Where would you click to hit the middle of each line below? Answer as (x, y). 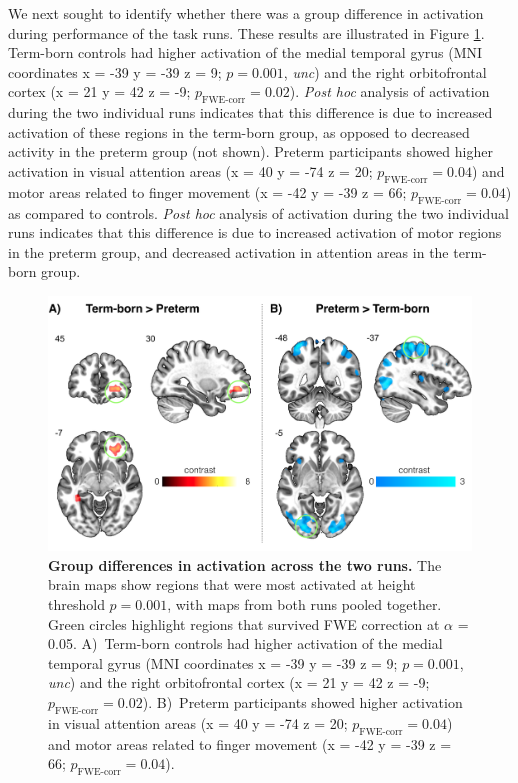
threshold (76, 604)
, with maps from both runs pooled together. (304, 604)
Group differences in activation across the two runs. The (245, 564)
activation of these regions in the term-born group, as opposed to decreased (239, 131)
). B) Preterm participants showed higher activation (302, 701)
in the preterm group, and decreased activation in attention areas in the (228, 251)
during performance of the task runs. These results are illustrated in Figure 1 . (246, 32)
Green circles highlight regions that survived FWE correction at (244, 623)
